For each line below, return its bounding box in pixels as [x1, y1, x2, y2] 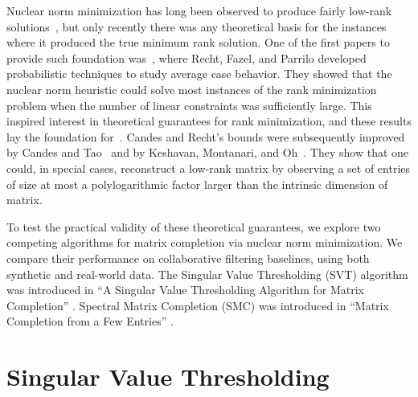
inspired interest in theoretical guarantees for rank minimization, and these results [6, 113, 412, 129]
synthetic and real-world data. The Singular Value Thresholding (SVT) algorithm [6, 265, 408, 282]
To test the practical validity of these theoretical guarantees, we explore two [6, 218, 381, 235]
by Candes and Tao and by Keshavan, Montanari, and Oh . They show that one [6, 144, 409, 161]
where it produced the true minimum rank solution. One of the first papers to [6, 34, 390, 51]
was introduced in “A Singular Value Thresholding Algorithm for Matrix [6, 281, 364, 298]
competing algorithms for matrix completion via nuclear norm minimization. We [6, 234, 403, 251]
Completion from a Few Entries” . [6, 313, 174, 329]
